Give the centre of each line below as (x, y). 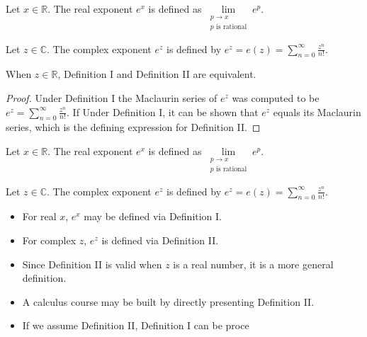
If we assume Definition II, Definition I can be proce (136, 325)
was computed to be (276, 98)
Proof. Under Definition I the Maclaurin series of (112, 98)
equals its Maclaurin (317, 112)
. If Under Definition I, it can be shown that (163, 112)
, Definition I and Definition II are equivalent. (157, 74)
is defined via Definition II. (160, 240)
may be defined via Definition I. (153, 216)
